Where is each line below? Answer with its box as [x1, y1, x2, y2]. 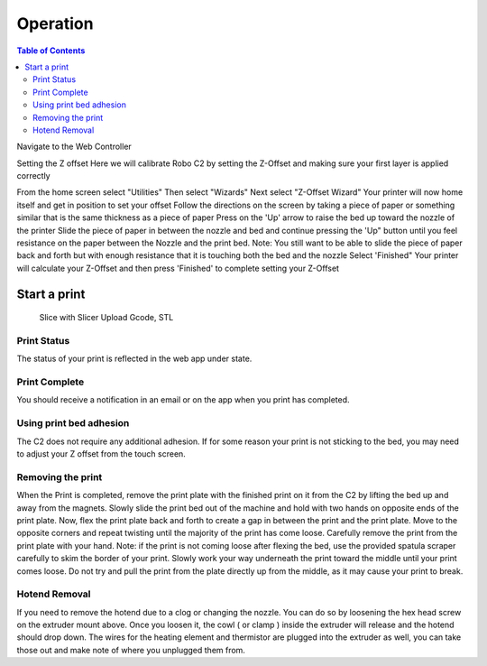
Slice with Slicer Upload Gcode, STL [39, 312, 174, 323]
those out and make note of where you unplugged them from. [16, 644, 245, 655]
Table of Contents [16, 45, 86, 56]
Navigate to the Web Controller [16, 141, 133, 153]
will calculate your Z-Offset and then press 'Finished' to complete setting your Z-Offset [16, 263, 340, 273]
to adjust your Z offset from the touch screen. [16, 449, 187, 459]
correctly [16, 171, 51, 181]
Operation [16, 14, 94, 33]
